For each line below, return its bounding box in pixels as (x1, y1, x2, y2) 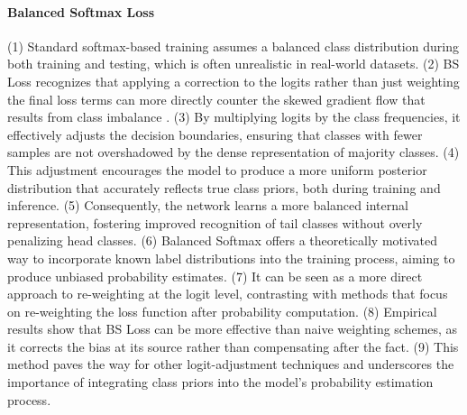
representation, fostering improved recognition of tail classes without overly (7, 213, 423, 232)
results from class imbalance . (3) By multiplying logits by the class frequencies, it (7, 107, 461, 126)
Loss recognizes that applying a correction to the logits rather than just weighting (7, 71, 460, 90)
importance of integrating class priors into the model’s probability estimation (7, 373, 434, 392)
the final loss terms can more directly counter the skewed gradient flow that (7, 89, 426, 108)
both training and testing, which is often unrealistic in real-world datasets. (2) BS (7, 54, 460, 73)
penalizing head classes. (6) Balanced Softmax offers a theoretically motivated (7, 231, 437, 250)
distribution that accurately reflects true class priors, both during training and (7, 178, 441, 197)
